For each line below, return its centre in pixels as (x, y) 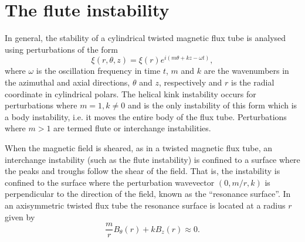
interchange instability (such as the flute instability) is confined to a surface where (152, 159)
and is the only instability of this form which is (212, 105)
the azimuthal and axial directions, (67, 82)
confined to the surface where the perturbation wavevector (110, 182)
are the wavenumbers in (246, 71)
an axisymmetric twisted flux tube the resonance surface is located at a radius (145, 205)
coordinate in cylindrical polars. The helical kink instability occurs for (131, 93)
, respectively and (190, 82)
